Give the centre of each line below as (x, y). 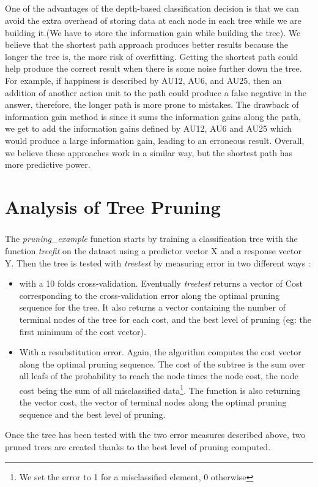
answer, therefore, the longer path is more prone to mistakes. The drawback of (152, 104)
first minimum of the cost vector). (83, 331)
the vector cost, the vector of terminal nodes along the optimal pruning (153, 402)
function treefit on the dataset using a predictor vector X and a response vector (153, 251)
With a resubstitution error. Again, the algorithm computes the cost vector (160, 352)
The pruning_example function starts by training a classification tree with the (151, 239)
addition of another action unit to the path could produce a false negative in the (156, 92)
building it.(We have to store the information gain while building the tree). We (153, 32)
